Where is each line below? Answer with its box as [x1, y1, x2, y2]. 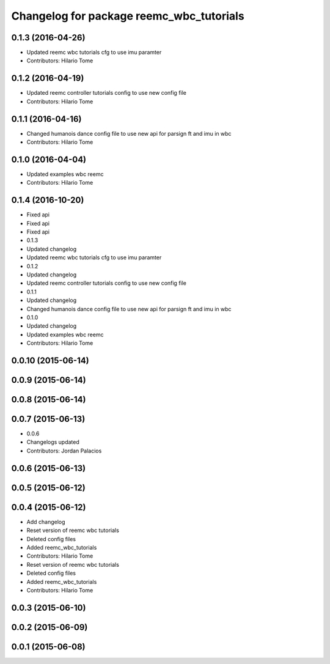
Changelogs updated [26, 438, 79, 446]
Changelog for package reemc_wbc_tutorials [11, 9, 244, 23]
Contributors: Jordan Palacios [26, 447, 102, 454]
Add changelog [26, 518, 65, 525]
